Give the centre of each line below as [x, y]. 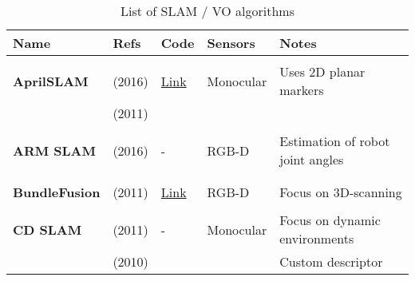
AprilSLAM [51, 81]
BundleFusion [57, 192]
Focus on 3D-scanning [341, 192]
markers [302, 90]
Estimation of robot [335, 141]
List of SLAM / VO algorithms [207, 11]
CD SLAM [47, 229]
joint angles [312, 159]
